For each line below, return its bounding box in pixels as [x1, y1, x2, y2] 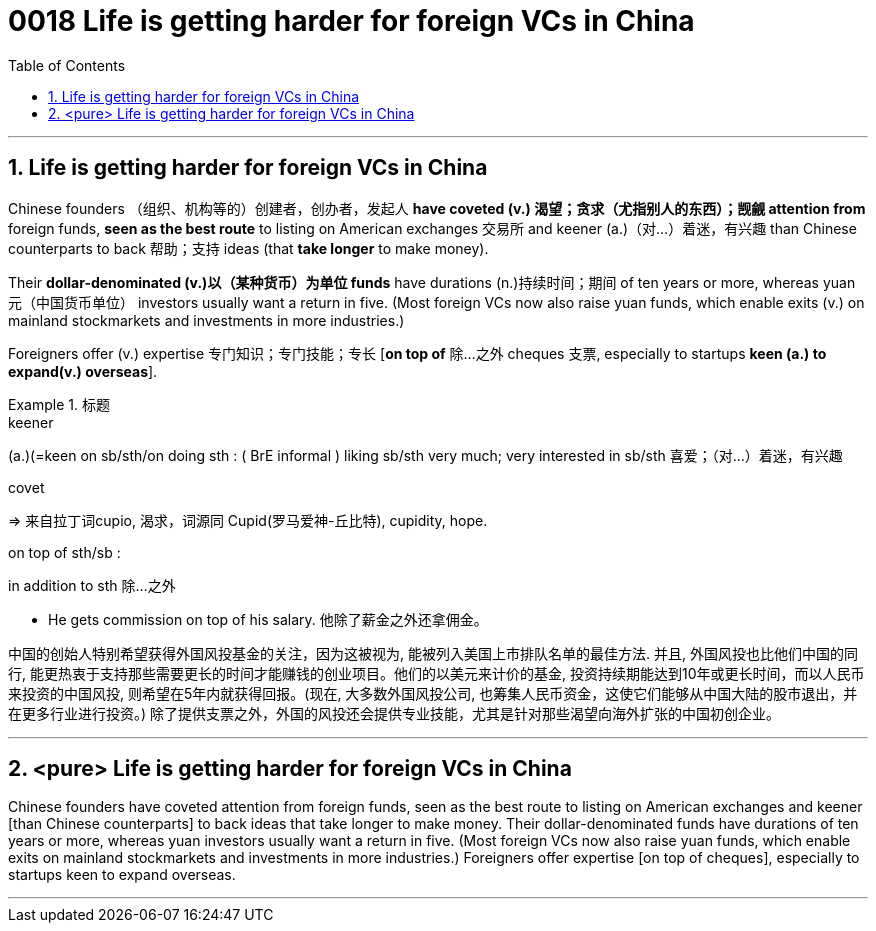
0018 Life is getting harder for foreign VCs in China [8, 4, 695, 38]
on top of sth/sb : [8, 543, 121, 561]
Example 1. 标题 [8, 395, 110, 413]
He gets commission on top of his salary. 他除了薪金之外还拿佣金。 [48, 610, 488, 628]
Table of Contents [8, 56, 126, 74]
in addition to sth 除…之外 [8, 576, 176, 594]
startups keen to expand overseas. [8, 866, 236, 884]
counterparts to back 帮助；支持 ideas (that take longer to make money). [8, 239, 489, 257]
